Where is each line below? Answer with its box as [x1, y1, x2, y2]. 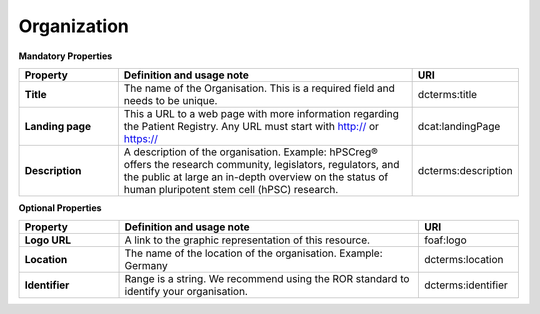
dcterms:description [417, 163, 514, 177]
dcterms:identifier [423, 278, 509, 292]
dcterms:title [417, 87, 478, 101]
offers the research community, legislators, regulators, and [123, 157, 400, 171]
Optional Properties [18, 201, 102, 214]
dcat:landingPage [417, 119, 501, 133]
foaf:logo [423, 233, 467, 247]
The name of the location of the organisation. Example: [124, 246, 384, 260]
